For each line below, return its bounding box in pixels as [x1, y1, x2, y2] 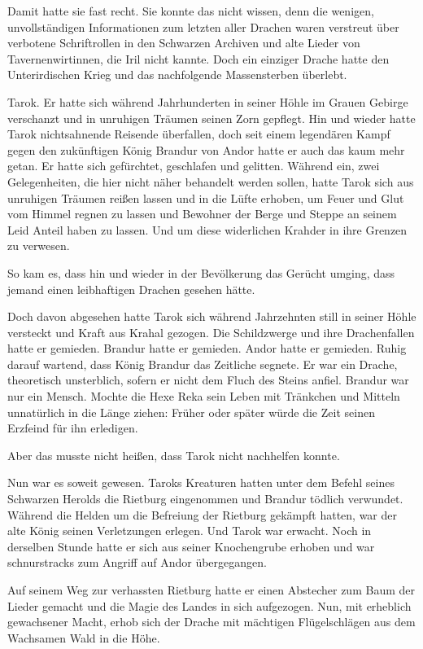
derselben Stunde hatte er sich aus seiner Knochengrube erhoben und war [7, 537, 375, 555]
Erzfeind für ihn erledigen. [7, 419, 138, 436]
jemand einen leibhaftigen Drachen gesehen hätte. [7, 280, 255, 297]
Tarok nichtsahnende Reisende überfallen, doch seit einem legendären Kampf [7, 125, 390, 143]
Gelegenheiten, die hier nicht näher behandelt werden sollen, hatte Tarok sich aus [7, 173, 414, 190]
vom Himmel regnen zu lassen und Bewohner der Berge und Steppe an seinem [7, 205, 397, 222]
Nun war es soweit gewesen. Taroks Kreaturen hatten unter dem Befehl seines [7, 474, 395, 491]
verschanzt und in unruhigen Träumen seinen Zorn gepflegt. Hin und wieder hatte [7, 109, 416, 126]
